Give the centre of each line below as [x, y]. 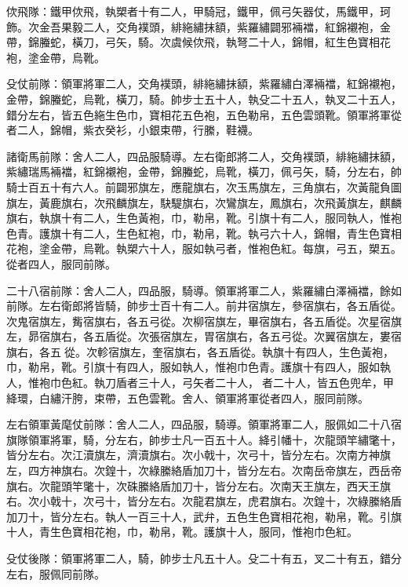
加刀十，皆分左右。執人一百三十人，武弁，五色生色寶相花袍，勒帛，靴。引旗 [204, 516]
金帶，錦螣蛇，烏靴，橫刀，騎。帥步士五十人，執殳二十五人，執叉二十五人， [204, 98]
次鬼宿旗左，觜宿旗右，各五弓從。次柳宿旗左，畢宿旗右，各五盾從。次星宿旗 [204, 321]
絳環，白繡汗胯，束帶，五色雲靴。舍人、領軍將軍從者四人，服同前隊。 [188, 397]
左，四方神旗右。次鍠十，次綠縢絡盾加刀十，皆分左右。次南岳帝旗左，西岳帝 [204, 470]
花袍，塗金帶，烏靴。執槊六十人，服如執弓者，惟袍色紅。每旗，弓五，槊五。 [204, 248]
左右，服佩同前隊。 [56, 573]
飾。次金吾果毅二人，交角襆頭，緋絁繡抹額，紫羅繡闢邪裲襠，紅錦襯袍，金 [199, 26]
